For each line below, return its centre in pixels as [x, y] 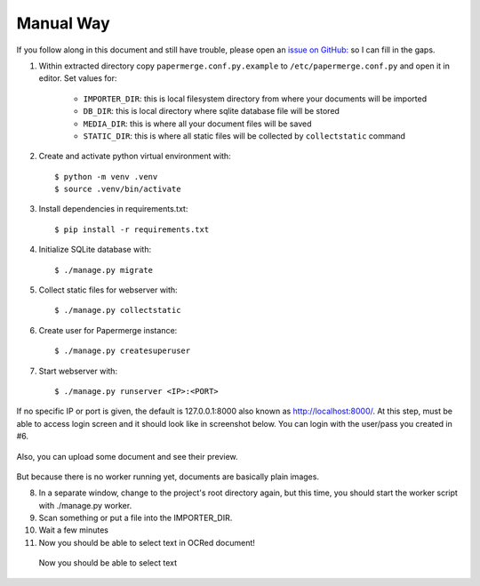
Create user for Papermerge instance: [108, 330]
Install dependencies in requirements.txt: [113, 209]
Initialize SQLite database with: [95, 250]
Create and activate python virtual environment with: [135, 157]
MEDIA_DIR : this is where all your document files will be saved [197, 124]
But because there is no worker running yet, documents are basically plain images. [168, 477]
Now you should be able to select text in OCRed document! [147, 542]
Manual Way [63, 23]
